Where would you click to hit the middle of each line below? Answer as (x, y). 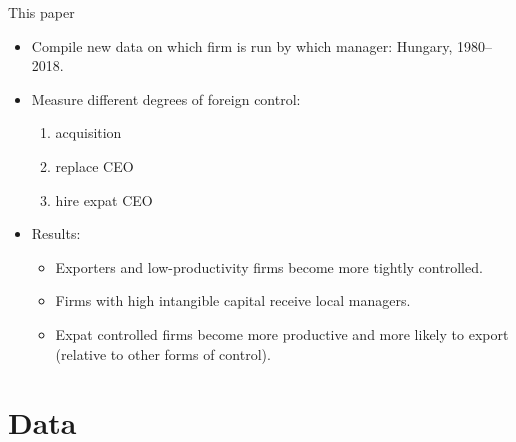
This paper (41, 12)
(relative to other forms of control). (163, 353)
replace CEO (94, 165)
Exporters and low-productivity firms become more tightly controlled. (269, 266)
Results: (56, 233)
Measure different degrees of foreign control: (166, 98)
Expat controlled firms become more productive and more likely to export (282, 333)
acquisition (88, 132)
